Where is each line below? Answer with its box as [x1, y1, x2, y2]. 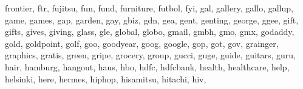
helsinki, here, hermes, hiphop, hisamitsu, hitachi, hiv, [5, 72, 206, 85]
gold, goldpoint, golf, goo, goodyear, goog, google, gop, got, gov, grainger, [5, 37, 279, 49]
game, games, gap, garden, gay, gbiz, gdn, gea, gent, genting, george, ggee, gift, [5, 13, 299, 26]
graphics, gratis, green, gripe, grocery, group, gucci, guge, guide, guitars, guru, [5, 49, 296, 61]
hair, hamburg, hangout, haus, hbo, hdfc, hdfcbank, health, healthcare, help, [5, 60, 290, 73]
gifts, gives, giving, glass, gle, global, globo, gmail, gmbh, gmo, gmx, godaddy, [5, 25, 294, 38]
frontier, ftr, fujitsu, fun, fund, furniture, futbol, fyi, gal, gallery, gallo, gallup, [5, 2, 293, 14]
